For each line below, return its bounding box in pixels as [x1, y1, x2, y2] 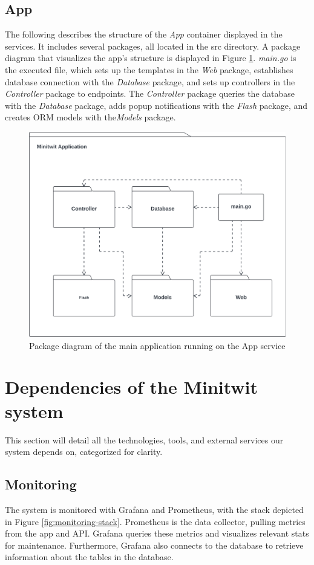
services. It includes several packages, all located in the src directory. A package [5, 39, 301, 52]
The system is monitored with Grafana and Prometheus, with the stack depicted [5, 503, 304, 515]
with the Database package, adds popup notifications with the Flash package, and [5, 99, 308, 111]
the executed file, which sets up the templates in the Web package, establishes [5, 63, 293, 76]
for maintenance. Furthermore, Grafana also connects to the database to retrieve [5, 538, 304, 551]
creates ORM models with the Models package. [5, 111, 176, 123]
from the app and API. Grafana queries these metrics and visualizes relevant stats [5, 527, 309, 540]
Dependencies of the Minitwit [5, 374, 258, 399]
